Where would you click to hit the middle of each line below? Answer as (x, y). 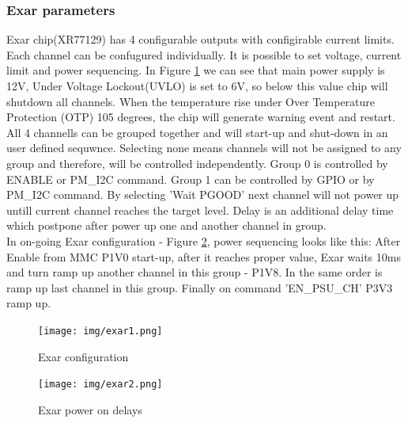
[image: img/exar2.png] (100, 385)
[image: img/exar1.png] (100, 331)
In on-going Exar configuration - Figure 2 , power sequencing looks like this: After (204, 240)
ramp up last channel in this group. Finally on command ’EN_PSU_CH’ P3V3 (200, 287)
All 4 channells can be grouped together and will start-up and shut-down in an (197, 132)
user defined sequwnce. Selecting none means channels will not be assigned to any (204, 148)
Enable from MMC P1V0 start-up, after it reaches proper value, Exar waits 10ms (204, 256)
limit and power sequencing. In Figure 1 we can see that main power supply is (196, 70)
